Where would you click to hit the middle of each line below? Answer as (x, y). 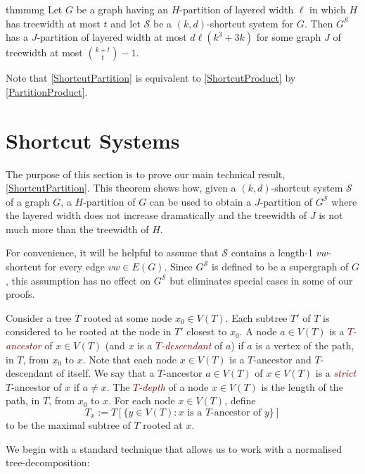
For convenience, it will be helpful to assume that (112, 252)
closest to (207, 331)
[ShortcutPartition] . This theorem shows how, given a (121, 188)
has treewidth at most (53, 23)
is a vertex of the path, (305, 345)
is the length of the (302, 386)
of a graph (28, 201)
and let (126, 23)
